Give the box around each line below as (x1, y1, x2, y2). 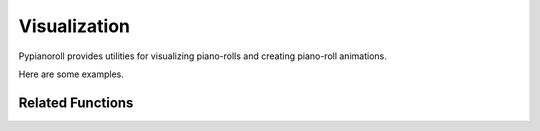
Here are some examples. (18, 68, 125, 80)
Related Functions (18, 94, 134, 111)
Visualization (18, 15, 130, 37)
